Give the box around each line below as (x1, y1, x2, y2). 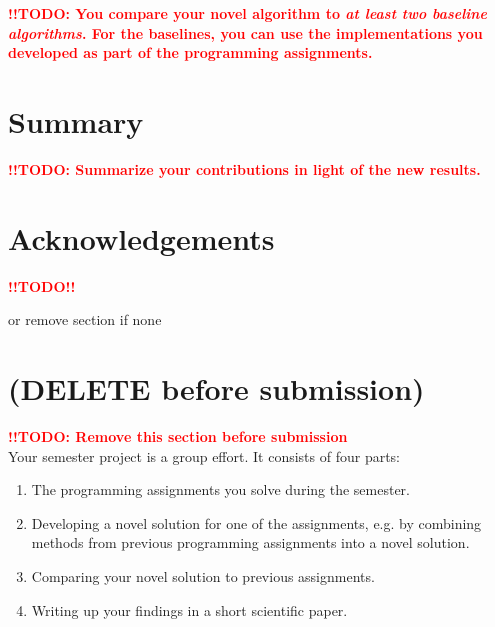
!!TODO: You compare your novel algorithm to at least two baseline (8, 3, 487, 23)
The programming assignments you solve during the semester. (31, 479, 410, 500)
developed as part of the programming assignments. (8, 42, 373, 63)
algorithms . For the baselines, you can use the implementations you (8, 22, 483, 43)
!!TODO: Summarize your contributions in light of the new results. (8, 158, 481, 179)
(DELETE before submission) (8, 368, 425, 408)
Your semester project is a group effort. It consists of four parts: (8, 445, 401, 466)
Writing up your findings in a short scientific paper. (31, 599, 348, 620)
